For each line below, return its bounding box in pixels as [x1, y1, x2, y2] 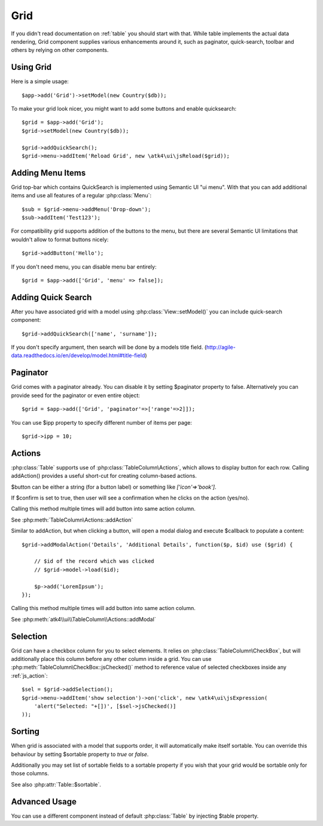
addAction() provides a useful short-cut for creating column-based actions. [11, 473, 197, 480]
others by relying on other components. [11, 47, 109, 54]
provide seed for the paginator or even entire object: [11, 392, 141, 399]
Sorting [11, 727, 40, 737]
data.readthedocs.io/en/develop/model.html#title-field [11, 352, 145, 359]
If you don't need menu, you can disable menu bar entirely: [11, 263, 157, 270]
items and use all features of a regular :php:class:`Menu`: [11, 192, 152, 199]
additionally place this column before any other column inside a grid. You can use [11, 656, 212, 662]
